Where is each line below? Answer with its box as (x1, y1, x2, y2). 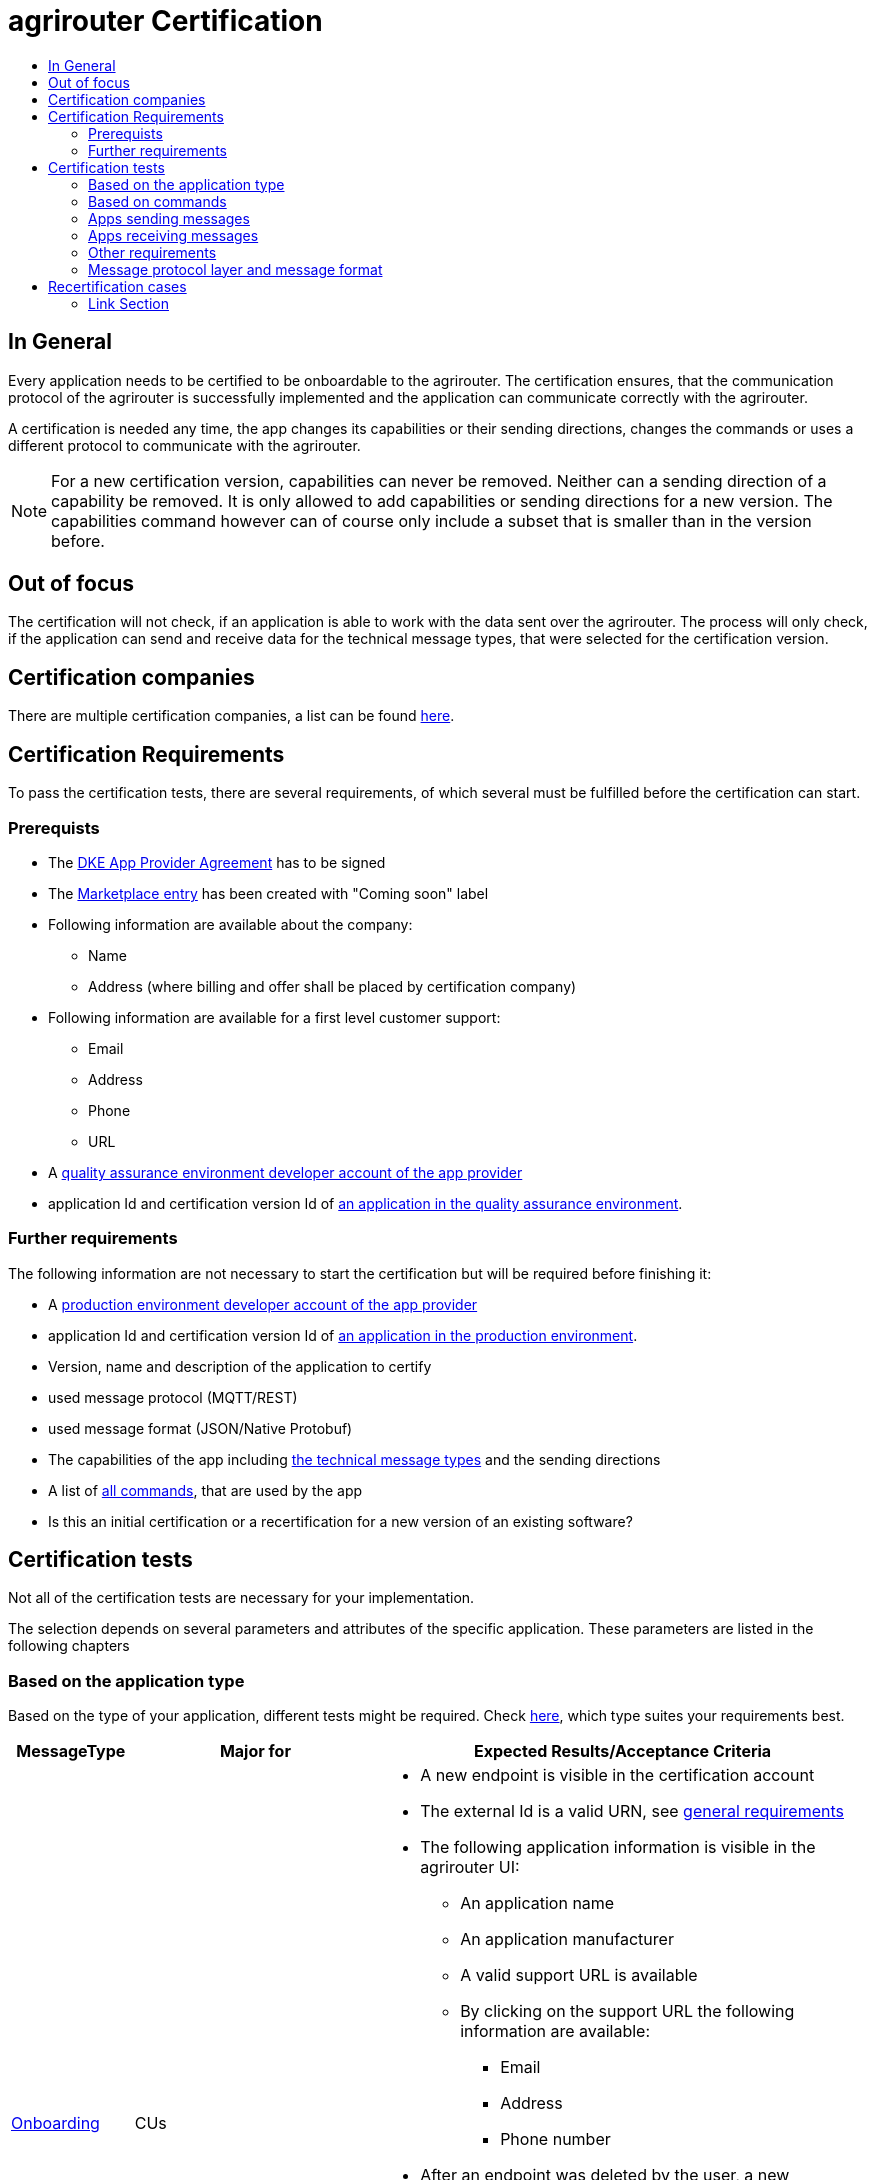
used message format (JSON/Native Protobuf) (48, 1419, 353, 1437)
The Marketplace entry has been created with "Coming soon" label (48, 884, 489, 902)
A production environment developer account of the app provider (48, 1295, 478, 1313)
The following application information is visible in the (420, 1837, 816, 1858)
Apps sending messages (88, 209, 250, 227)
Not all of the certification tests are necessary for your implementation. (8, 1589, 475, 1607)
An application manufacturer (460, 1929, 674, 1950)
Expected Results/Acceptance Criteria (473, 1741, 772, 1762)
